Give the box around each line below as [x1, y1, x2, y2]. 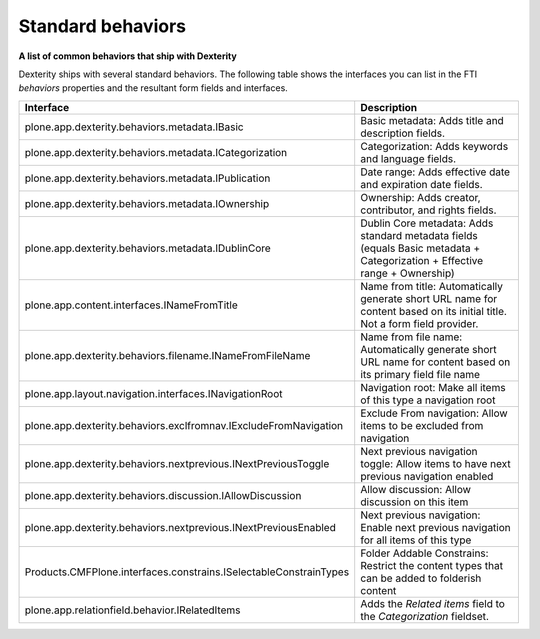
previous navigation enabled [360, 469, 494, 483]
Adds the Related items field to [360, 596, 505, 610]
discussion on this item [360, 495, 469, 509]
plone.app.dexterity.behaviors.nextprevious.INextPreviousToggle [24, 456, 330, 470]
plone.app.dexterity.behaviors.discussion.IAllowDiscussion [24, 488, 302, 502]
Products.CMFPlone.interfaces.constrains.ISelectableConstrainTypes [24, 565, 350, 579]
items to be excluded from [360, 418, 484, 432]
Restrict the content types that [360, 558, 504, 572]
